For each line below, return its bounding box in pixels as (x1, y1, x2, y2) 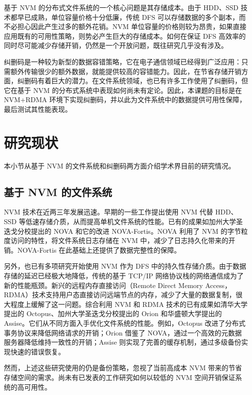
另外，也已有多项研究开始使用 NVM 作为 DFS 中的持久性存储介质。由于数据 (4, 261, 247, 271)
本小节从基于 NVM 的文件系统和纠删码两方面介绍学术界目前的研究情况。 (4, 160, 236, 170)
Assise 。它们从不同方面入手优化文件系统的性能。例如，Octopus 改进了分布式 (4, 318, 246, 328)
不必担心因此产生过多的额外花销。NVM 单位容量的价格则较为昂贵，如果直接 (4, 21, 247, 31)
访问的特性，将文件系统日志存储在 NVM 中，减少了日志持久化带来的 (10, 235, 229, 245)
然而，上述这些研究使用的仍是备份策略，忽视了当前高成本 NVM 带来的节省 (4, 363, 242, 373)
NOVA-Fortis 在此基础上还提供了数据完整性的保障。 (17, 244, 181, 255)
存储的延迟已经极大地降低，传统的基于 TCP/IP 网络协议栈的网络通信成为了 (4, 271, 244, 281)
